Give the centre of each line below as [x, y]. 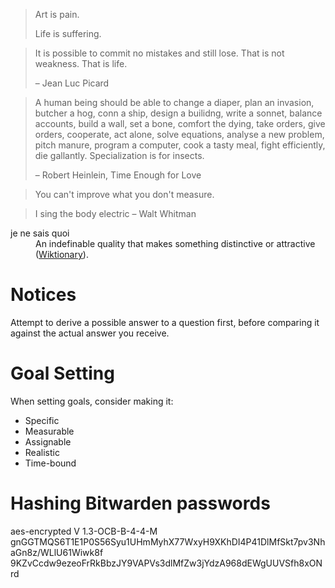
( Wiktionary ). [62, 254]
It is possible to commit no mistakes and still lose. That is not [159, 53]
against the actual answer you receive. [90, 333]
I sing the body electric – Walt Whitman [115, 213]
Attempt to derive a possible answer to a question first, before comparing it [165, 322]
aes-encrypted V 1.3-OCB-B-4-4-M [84, 531]
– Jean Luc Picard [72, 83]
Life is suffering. [68, 33]
